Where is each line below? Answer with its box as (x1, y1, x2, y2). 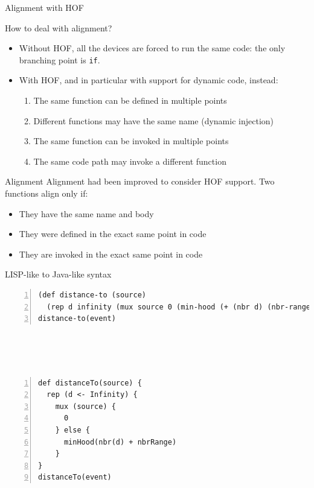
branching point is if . (19, 53, 100, 66)
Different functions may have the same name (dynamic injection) (33, 114, 274, 127)
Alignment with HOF (5, 1, 84, 13)
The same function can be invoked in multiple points (33, 135, 229, 147)
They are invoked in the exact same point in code (19, 247, 203, 260)
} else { (55, 425, 90, 434)
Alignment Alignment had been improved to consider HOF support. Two (5, 175, 275, 188)
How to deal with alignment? (5, 21, 112, 34)
